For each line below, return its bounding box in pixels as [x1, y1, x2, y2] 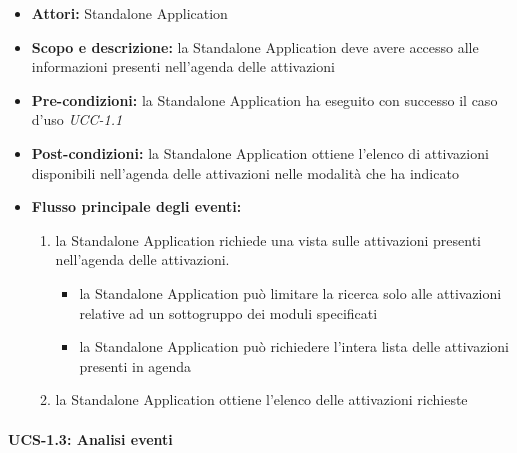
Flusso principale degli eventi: [31, 196, 242, 217]
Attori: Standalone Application [31, 3, 228, 23]
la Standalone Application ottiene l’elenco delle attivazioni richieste [55, 389, 468, 410]
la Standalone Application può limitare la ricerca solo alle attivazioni [79, 282, 502, 303]
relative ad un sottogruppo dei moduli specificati [79, 302, 378, 323]
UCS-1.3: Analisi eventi [8, 428, 173, 449]
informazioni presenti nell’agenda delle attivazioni [31, 56, 335, 77]
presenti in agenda [79, 355, 192, 376]
